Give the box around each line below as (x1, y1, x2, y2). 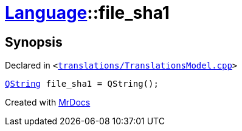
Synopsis (5, 34, 63, 50)
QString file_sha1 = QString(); (5, 79, 159, 89)
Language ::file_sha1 (5, 2, 170, 23)
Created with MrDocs (5, 97, 91, 108)
